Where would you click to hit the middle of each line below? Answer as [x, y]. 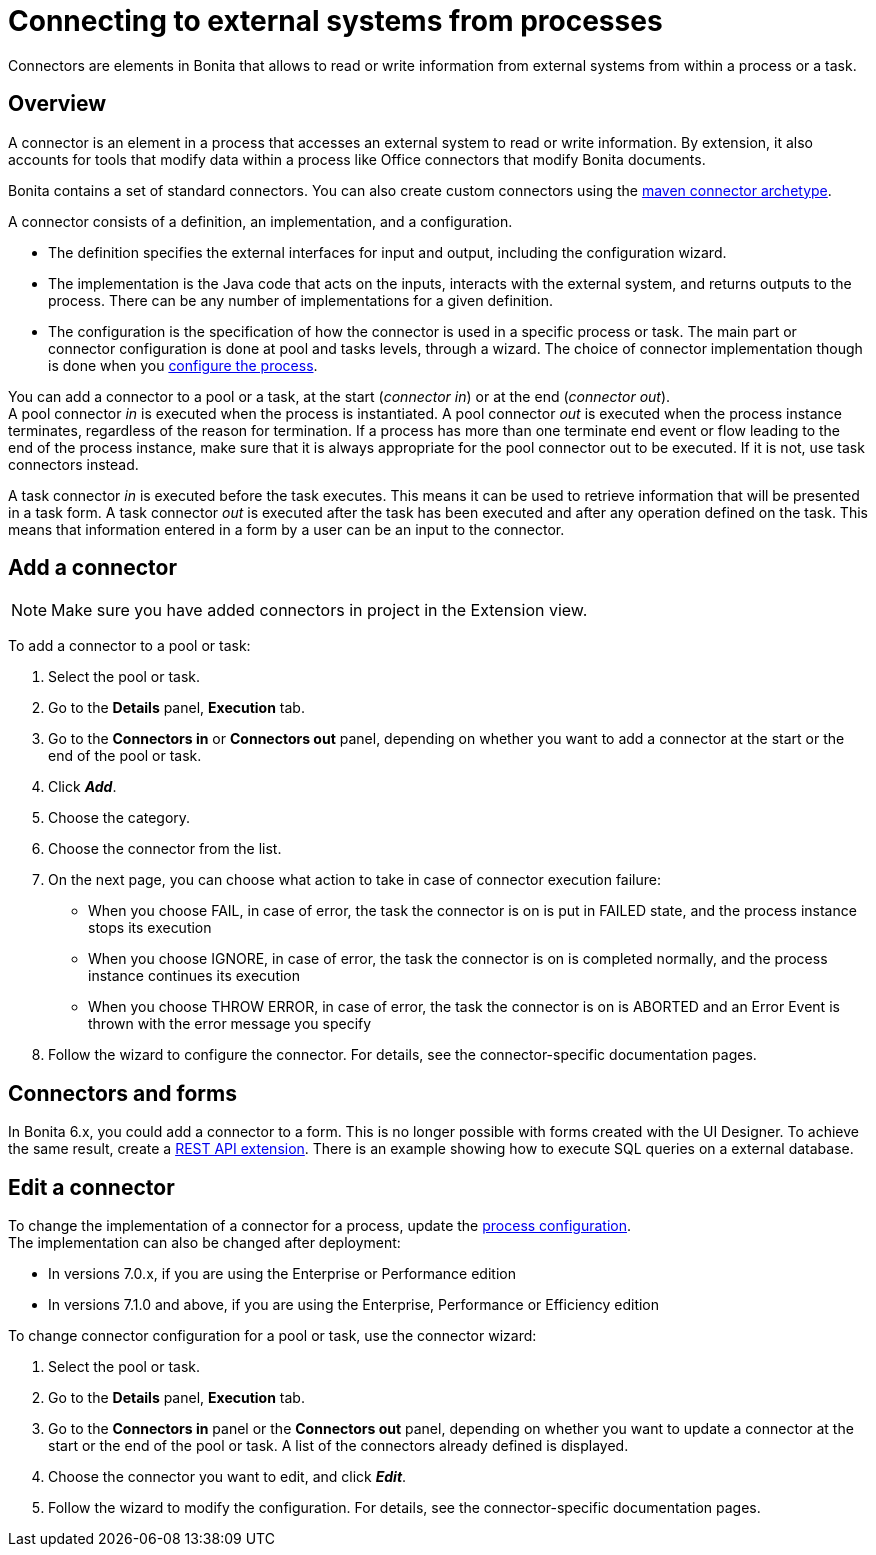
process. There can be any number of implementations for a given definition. [301, 300]
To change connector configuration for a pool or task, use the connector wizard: [272, 1336]
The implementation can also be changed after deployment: [204, 1243]
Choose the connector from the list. [165, 849]
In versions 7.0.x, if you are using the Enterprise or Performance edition [282, 1274]
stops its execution [150, 928]
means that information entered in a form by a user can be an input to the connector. [286, 529]
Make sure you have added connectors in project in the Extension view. [319, 610]
